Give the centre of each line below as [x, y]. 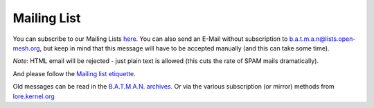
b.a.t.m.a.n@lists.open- [322, 39]
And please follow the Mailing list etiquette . [74, 73]
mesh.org [27, 48]
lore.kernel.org [34, 96]
